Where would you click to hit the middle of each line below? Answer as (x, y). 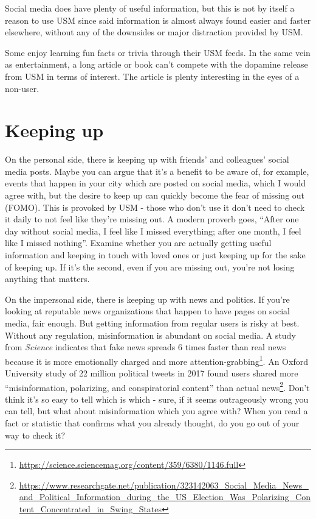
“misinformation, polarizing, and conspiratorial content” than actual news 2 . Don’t (157, 386)
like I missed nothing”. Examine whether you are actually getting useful (138, 243)
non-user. (22, 88)
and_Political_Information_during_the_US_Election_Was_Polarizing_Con (165, 497)
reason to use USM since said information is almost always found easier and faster (158, 20)
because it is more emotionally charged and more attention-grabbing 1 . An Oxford (156, 360)
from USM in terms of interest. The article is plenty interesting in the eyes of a (152, 76)
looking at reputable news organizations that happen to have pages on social (148, 311)
